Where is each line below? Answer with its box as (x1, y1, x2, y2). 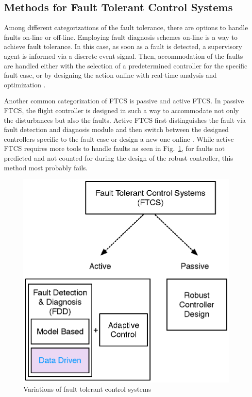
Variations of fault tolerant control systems (23, 384, 151, 394)
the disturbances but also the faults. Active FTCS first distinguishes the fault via (4, 115, 246, 125)
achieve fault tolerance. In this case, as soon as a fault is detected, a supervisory (4, 41, 242, 51)
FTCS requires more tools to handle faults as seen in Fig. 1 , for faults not (4, 143, 225, 153)
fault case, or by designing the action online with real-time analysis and (4, 70, 217, 80)
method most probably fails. (4, 162, 88, 172)
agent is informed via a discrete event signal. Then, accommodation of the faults (4, 50, 243, 61)
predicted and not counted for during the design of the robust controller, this (4, 152, 233, 163)
